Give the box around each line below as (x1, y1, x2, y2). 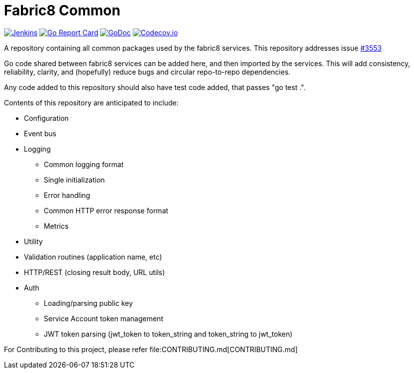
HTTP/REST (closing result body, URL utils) (24, 268, 165, 277)
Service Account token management (44, 314, 163, 323)
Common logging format (44, 160, 124, 169)
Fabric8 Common (4, 2, 120, 19)
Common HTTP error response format (44, 206, 169, 215)
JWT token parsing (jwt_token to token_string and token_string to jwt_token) (44, 329, 293, 338)
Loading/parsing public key (44, 298, 133, 307)
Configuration (24, 113, 69, 122)
